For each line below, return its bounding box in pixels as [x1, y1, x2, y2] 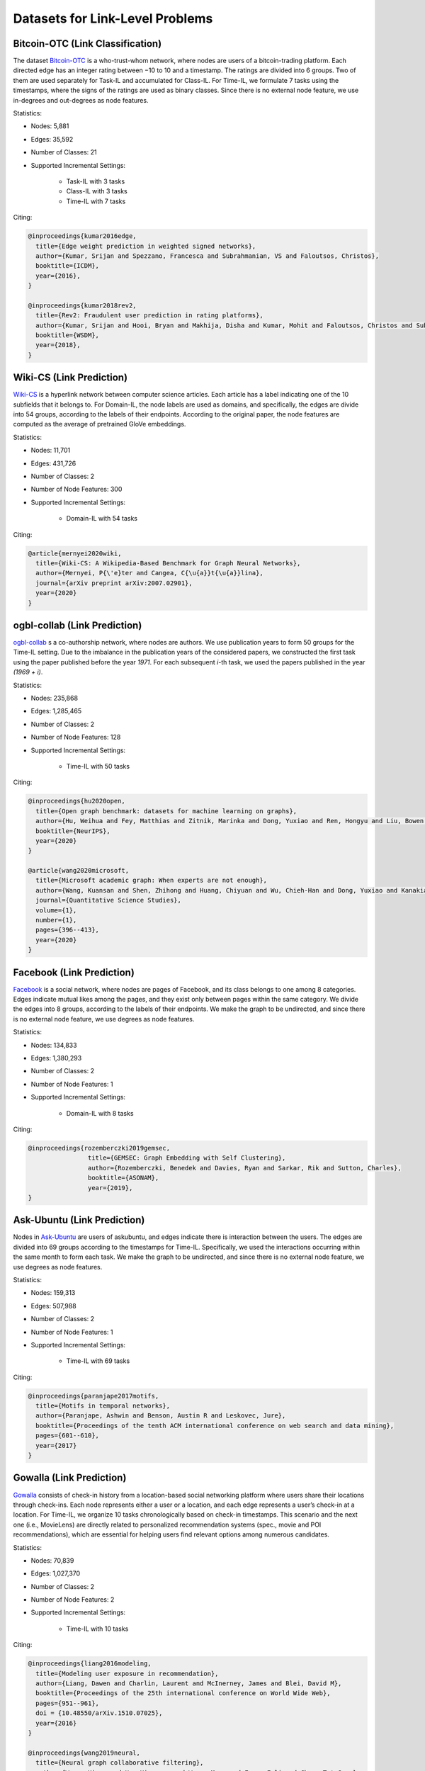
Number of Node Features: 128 [30, 733, 121, 742]
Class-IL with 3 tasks [66, 187, 127, 196]
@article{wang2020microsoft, [28, 866, 130, 875]
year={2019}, [87, 1184, 133, 1192]
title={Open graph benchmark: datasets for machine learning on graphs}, [35, 807, 297, 815]
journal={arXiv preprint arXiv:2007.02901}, [35, 579, 193, 587]
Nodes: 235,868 [30, 694, 78, 702]
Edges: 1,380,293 [30, 1054, 82, 1063]
